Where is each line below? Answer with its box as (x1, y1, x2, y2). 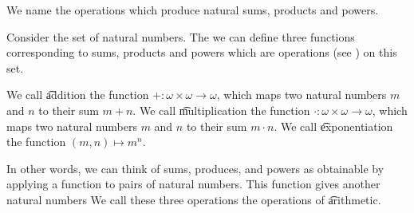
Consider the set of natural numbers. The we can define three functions (6, 28, 355, 45)
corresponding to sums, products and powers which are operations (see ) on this (6, 44, 397, 61)
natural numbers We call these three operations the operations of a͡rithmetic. (6, 191, 381, 207)
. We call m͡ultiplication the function (132, 101, 310, 118)
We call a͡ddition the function (6, 86, 149, 103)
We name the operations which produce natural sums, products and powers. (6, 2, 379, 18)
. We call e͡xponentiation (274, 117, 393, 134)
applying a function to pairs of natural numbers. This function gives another (6, 176, 380, 192)
